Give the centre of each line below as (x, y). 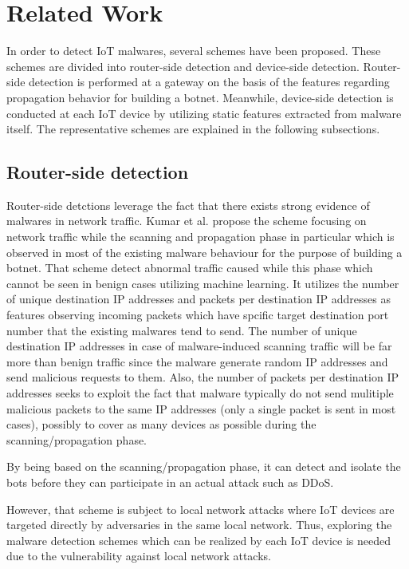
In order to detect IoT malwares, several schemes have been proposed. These (194, 51)
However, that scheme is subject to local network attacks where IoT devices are (201, 509)
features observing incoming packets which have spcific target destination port (198, 315)
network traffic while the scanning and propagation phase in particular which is (201, 237)
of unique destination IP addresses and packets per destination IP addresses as (199, 299)
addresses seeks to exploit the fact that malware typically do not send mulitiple (200, 393)
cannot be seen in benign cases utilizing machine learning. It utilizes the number (203, 283)
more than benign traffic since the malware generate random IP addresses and (197, 361)
